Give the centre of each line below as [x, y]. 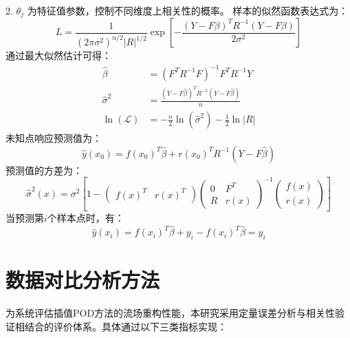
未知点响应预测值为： [54, 138]
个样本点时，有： [86, 218]
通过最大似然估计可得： [58, 55]
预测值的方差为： [44, 170]
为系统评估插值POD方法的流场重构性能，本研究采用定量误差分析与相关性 [171, 313]
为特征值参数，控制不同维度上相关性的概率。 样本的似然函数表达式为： [188, 10]
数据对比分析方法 [83, 280]
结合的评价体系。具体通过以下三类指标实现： [125, 326]
